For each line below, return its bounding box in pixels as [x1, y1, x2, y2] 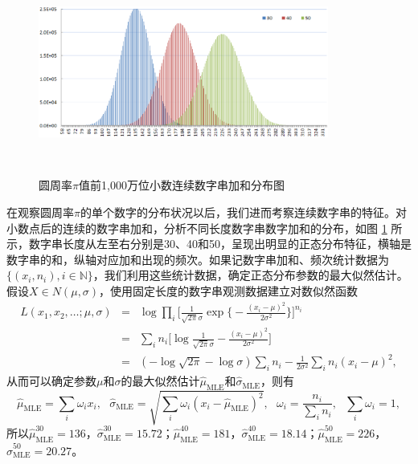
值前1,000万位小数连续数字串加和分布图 [78, 177, 285, 193]
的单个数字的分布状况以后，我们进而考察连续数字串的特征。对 [80, 203, 407, 220]
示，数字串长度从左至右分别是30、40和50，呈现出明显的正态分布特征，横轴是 [6, 235, 412, 252]
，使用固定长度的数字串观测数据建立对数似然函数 [99, 282, 359, 299]
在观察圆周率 [6, 203, 74, 220]
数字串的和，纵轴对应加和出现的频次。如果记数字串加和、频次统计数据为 [6, 250, 389, 267]
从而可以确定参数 [6, 372, 96, 389]
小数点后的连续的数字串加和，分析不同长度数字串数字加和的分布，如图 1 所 [6, 219, 403, 236]
